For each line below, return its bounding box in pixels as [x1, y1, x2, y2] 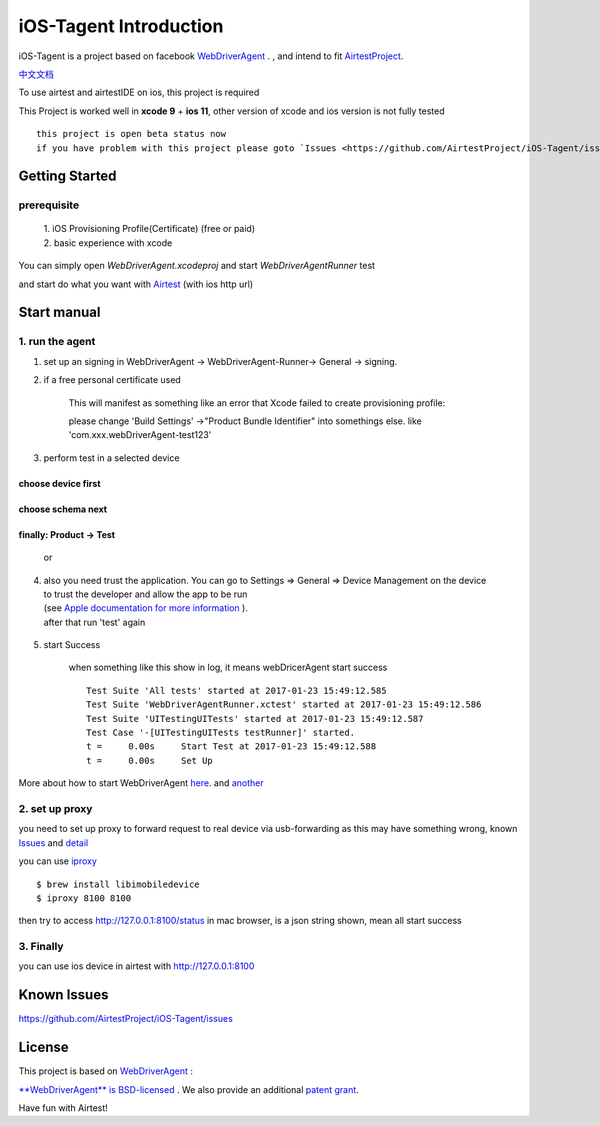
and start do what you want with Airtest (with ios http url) [18, 278, 254, 290]
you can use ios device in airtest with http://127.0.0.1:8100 [18, 960, 255, 972]
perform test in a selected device [43, 451, 180, 464]
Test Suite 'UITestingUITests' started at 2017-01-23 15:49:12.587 [86, 713, 424, 724]
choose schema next [18, 503, 108, 515]
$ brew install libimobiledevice [36, 878, 200, 890]
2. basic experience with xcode [43, 236, 173, 249]
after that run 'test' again [43, 616, 146, 628]
